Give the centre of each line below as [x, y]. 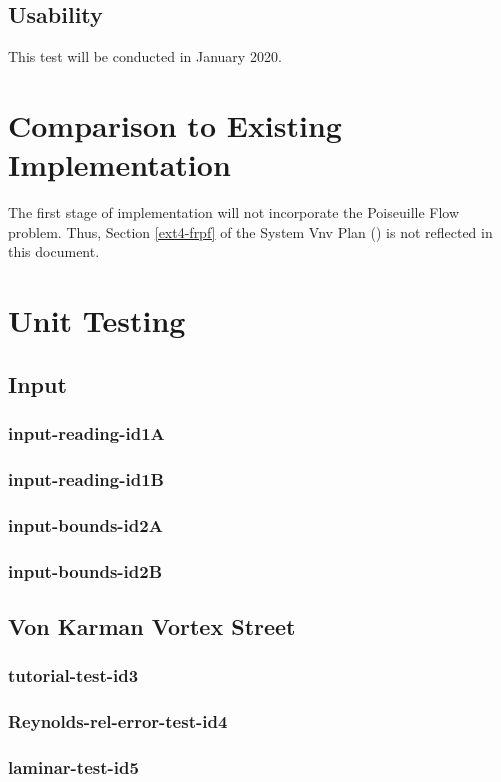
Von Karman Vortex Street [152, 625]
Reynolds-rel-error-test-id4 [118, 720]
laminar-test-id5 [73, 766]
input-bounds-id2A [85, 524]
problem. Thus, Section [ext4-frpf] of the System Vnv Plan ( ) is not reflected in [250, 231]
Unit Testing [97, 320]
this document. [54, 251]
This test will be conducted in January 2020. [145, 56]
